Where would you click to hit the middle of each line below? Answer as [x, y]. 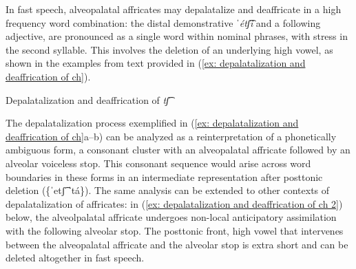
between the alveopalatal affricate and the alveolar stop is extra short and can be [177, 244]
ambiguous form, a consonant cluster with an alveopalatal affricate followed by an [178, 150]
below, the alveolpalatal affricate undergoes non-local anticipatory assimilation [171, 217]
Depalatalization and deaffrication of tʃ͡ [87, 99]
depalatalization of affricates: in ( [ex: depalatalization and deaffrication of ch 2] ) [174, 203]
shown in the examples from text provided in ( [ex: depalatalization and [156, 63]
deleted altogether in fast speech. [75, 258]
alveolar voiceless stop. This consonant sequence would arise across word [158, 163]
